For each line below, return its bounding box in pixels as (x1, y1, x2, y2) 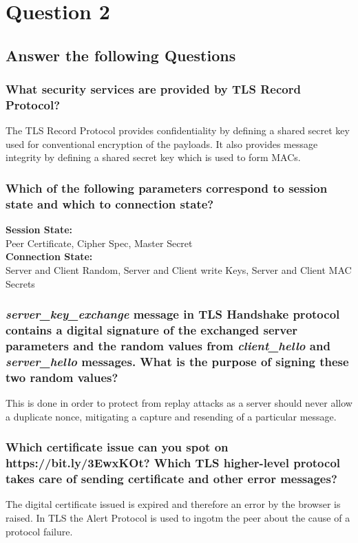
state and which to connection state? (6, 195, 214, 212)
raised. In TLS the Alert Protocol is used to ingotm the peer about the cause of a (6, 510, 350, 524)
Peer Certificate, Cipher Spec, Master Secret (6, 235, 193, 250)
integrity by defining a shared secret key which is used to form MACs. (6, 150, 301, 164)
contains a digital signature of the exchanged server (6, 321, 298, 339)
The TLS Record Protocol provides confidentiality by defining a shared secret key (6, 123, 350, 138)
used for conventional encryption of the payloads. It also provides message (6, 136, 318, 151)
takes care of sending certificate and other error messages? (6, 470, 337, 487)
